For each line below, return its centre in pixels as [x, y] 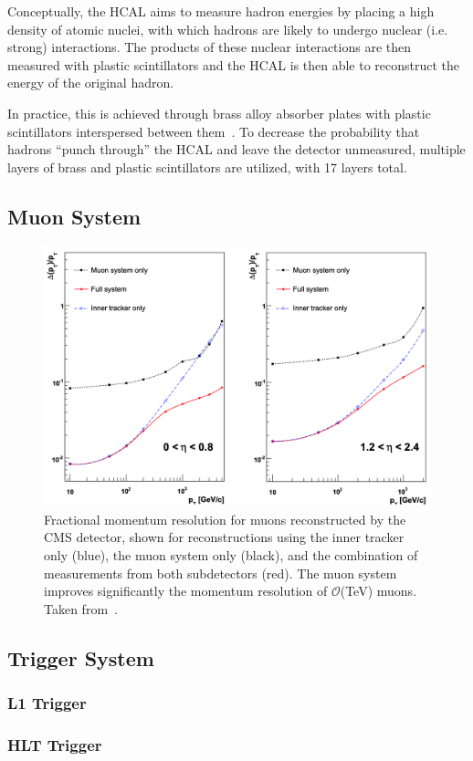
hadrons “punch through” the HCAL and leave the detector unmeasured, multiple [236, 149]
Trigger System [81, 657]
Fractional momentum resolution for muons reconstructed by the [225, 519]
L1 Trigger [47, 703]
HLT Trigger [55, 744]
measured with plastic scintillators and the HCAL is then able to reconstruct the [234, 64]
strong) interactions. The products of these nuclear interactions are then [210, 47]
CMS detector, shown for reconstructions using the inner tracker [224, 537]
